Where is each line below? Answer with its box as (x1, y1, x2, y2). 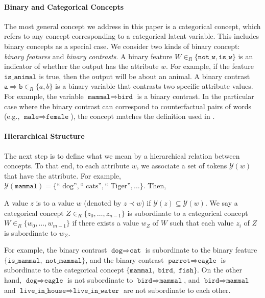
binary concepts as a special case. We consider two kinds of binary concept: (4, 40, 240, 51)
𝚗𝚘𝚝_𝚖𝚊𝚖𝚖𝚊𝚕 (45, 257, 82, 264)
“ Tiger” (105, 183, 131, 190)
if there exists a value (72, 217, 139, 228)
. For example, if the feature (166, 61, 254, 71)
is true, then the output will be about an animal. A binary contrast (39, 70, 250, 81)
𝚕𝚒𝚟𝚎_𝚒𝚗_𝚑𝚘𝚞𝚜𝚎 (20, 287, 66, 294)
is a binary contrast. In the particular (137, 90, 254, 101)
